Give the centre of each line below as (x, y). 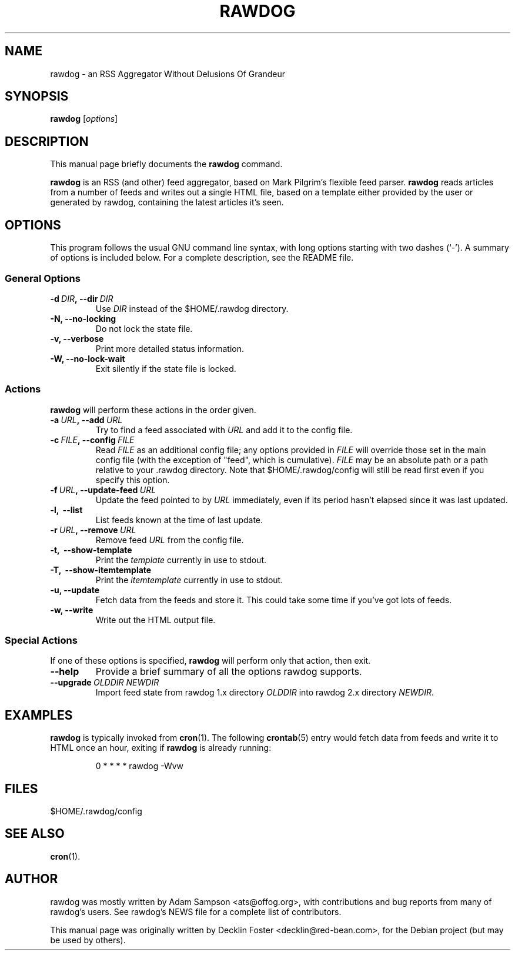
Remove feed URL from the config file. (170, 540)
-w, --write (72, 610)
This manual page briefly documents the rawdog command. (166, 164)
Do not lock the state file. (144, 328)
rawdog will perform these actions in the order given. (153, 410)
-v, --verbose (77, 338)
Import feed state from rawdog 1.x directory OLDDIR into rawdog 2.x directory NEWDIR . (265, 693)
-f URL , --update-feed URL (103, 490)
